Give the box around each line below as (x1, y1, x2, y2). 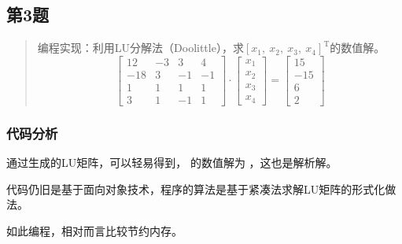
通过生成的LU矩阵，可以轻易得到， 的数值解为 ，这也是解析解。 (6, 154, 337, 171)
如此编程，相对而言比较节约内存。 (6, 222, 183, 238)
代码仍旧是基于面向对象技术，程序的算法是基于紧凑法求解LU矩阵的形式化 (6, 180, 385, 197)
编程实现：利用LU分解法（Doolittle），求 (37, 39, 244, 56)
